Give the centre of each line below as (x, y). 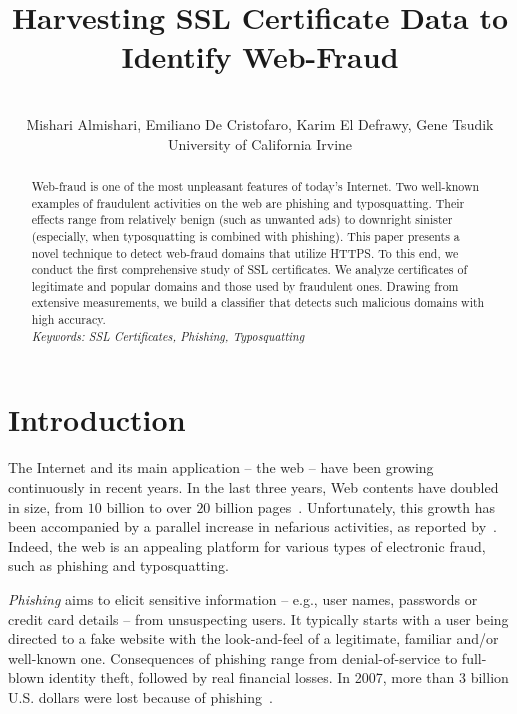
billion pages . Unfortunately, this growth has (355, 506)
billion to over (149, 506)
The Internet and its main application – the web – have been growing (221, 467)
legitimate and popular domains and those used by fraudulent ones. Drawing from (245, 285)
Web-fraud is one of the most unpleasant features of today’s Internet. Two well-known (255, 185)
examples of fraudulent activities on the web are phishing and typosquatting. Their (248, 202)
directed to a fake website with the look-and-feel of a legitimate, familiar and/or (253, 638)
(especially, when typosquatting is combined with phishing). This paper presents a (245, 235)
